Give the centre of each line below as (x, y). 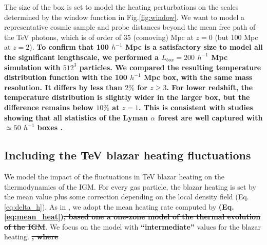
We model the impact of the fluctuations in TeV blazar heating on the (115, 176)
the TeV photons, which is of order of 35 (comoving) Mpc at (99, 37)
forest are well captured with (210, 117)
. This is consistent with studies (196, 107)
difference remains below (49, 107)
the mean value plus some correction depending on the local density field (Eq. (127, 197)
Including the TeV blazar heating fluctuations (128, 155)
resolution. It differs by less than (63, 87)
